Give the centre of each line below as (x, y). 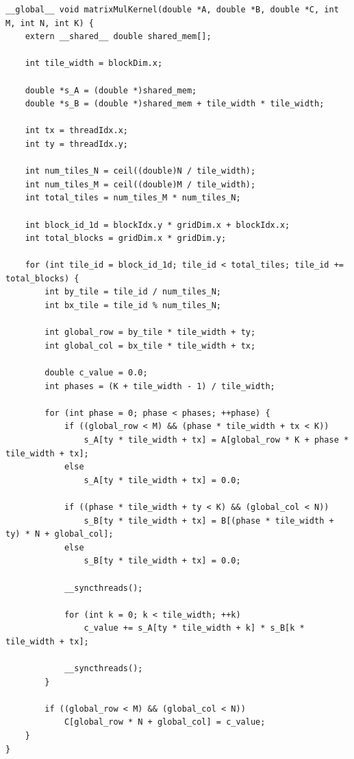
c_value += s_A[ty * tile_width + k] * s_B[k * (194, 628)
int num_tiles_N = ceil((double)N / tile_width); (140, 171)
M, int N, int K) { (50, 23)
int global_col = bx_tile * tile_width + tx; (150, 346)
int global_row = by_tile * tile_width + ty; (150, 332)
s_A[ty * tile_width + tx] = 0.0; (162, 480)
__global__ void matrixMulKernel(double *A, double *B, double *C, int (172, 10)
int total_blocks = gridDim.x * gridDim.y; (126, 238)
